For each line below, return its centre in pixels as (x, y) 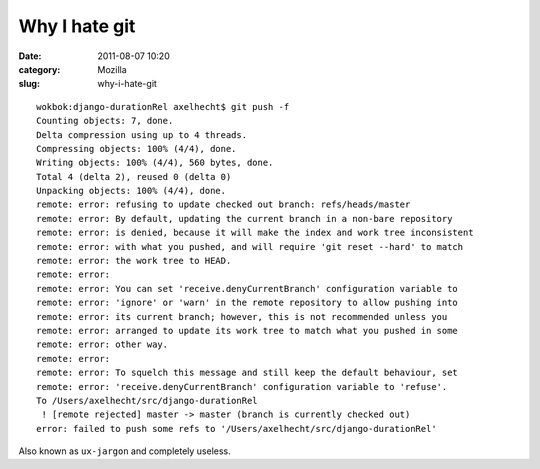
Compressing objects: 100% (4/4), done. (136, 148)
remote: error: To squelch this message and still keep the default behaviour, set (247, 373)
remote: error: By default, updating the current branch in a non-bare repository (244, 218)
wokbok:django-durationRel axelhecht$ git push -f (163, 106)
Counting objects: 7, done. (105, 121)
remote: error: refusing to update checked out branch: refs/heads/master (223, 204)
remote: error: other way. (102, 344)
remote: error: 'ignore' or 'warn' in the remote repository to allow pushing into (247, 303)
